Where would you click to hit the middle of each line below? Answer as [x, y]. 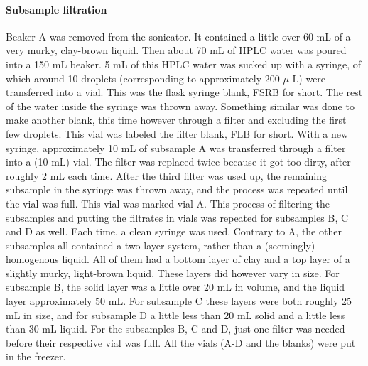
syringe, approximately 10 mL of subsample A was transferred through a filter [176, 147]
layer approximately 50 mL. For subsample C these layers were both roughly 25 [179, 301]
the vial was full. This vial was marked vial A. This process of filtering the [168, 203]
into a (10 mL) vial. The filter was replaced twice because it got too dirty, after [178, 162]
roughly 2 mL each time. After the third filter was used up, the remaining [167, 175]
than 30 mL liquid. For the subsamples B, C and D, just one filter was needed [175, 329]
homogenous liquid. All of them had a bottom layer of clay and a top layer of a [178, 259]
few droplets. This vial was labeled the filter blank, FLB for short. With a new [177, 133]
